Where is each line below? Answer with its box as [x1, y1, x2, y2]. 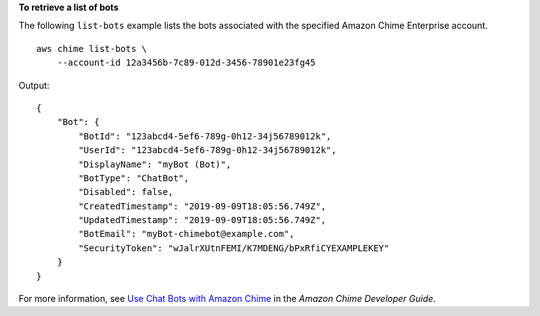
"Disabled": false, [78, 186, 174, 198]
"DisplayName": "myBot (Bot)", [78, 158, 232, 170]
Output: [18, 79, 50, 91]
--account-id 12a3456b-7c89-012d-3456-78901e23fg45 [56, 57, 316, 69]
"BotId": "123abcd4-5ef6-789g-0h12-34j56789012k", [78, 130, 332, 142]
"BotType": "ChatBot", [78, 172, 190, 184]
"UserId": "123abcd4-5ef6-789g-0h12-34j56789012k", [78, 145, 337, 156]
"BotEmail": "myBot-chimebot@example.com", [78, 228, 295, 240]
